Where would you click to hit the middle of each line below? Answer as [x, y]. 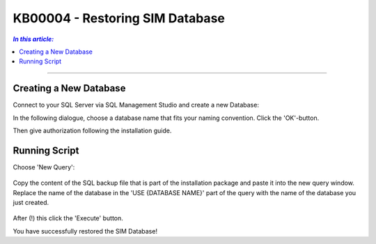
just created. [31, 203]
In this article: [33, 39]
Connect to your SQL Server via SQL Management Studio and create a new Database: [136, 105]
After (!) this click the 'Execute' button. [68, 218]
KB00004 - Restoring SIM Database [119, 18]
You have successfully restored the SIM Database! [85, 231]
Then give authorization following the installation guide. [92, 131]
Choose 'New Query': [44, 167]
